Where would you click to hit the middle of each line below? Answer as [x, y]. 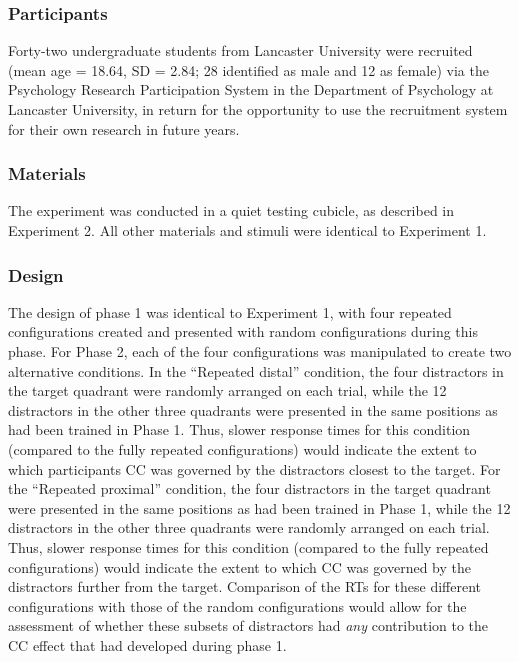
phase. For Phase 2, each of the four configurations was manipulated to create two [260, 351]
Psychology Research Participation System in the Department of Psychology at [251, 89]
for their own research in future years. [124, 128]
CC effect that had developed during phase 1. [147, 644]
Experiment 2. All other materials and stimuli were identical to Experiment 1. [247, 230]
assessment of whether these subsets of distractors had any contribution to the [248, 625]
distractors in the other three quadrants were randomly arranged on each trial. [249, 527]
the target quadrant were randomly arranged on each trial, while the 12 [227, 390]
